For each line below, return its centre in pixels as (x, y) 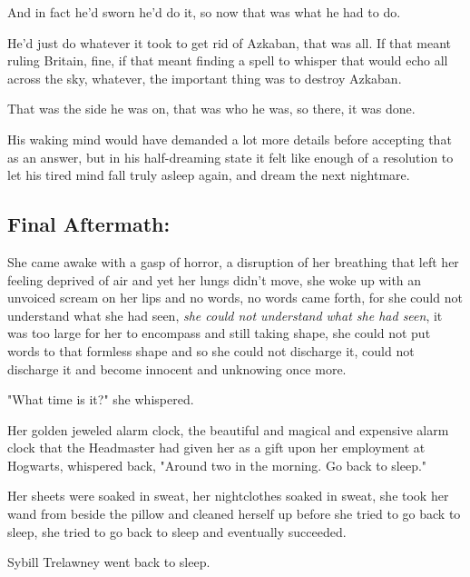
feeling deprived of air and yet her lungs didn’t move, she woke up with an (215, 279)
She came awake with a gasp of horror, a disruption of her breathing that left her (233, 261)
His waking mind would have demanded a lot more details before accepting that (230, 139)
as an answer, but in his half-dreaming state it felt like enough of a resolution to (230, 157)
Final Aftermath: (89, 224)
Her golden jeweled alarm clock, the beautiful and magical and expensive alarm (228, 429)
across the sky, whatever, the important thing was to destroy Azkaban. (205, 78)
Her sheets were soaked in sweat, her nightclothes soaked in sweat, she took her (228, 496)
